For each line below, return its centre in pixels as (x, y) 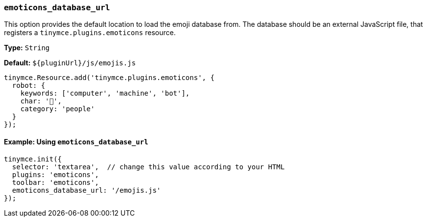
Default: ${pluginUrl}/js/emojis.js (70, 63)
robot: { (29, 86)
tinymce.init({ (33, 159)
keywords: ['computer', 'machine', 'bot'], (105, 93)
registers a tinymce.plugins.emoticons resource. (90, 33)
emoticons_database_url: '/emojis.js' (86, 190)
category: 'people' (58, 109)
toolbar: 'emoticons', (55, 182)
